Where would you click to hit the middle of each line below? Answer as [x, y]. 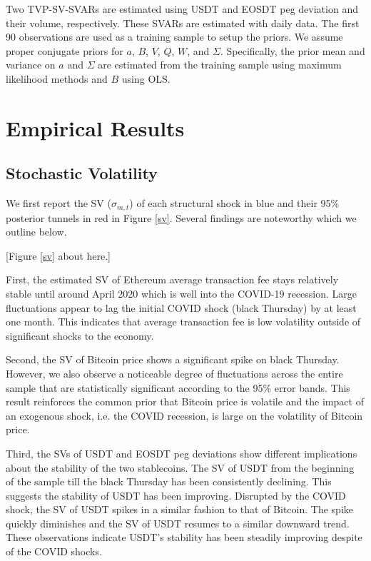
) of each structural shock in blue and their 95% [234, 203]
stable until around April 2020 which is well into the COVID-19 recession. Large [181, 293]
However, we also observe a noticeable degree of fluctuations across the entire [174, 373]
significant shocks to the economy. [80, 335]
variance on [31, 65]
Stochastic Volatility [82, 173]
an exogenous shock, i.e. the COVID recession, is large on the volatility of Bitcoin [184, 415]
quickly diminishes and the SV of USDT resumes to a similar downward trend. [178, 523]
